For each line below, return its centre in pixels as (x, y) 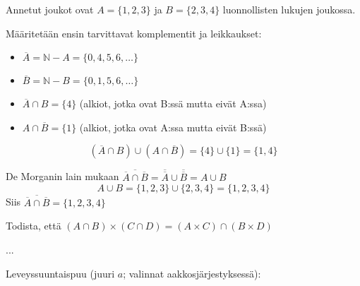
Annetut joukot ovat (50, 9)
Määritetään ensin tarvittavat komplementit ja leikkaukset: (134, 33)
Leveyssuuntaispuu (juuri (60, 273)
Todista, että (34, 226)
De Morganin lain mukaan (62, 176)
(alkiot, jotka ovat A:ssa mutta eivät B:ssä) (173, 127)
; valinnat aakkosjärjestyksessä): (192, 273)
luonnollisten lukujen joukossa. (289, 9)
